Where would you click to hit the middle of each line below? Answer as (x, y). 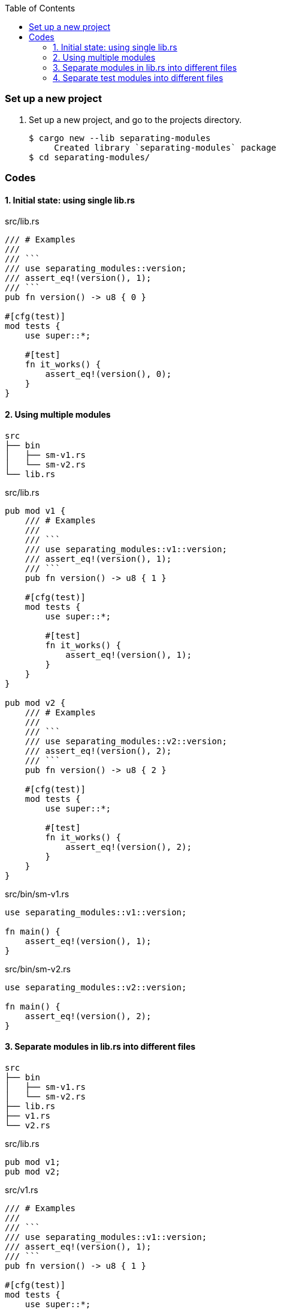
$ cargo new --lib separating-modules (120, 138)
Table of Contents (40, 8)
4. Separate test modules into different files (138, 78)
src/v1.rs (22, 1190)
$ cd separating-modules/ (90, 157)
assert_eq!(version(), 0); (108, 374)
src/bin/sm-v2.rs (38, 969)
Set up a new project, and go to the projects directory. (135, 119)
